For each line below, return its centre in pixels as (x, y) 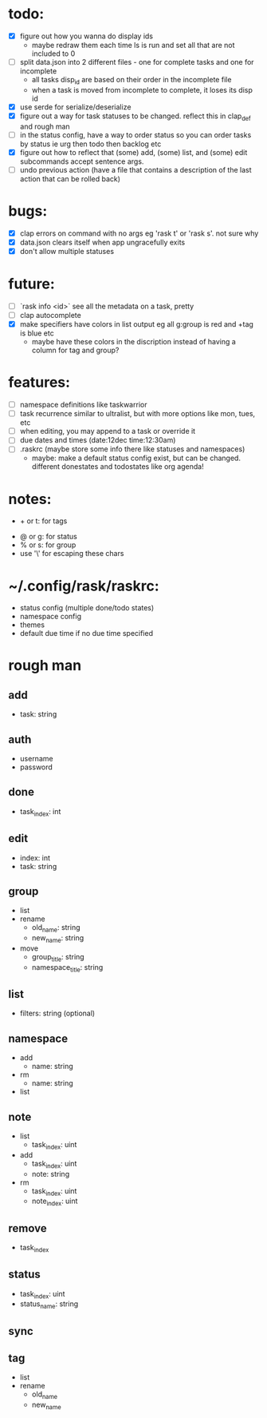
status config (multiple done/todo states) (87, 608)
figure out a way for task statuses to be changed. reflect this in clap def (135, 117)
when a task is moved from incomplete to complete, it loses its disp (142, 89)
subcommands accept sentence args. (82, 161)
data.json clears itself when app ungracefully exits (102, 242)
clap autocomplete (50, 316)
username (36, 759)
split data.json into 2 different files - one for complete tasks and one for (137, 62)
